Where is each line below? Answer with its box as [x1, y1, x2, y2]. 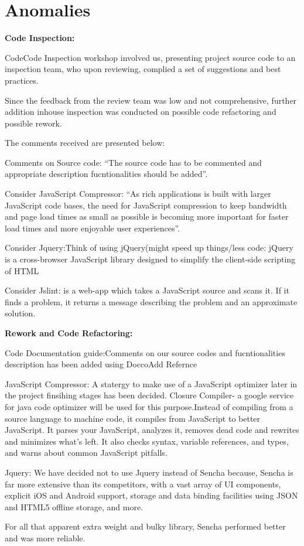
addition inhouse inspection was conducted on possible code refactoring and [5, 105, 276, 118]
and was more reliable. [5, 531, 86, 544]
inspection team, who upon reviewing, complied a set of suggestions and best [5, 63, 281, 75]
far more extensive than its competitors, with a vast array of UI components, [5, 477, 281, 490]
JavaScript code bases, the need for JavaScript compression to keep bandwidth [5, 199, 287, 211]
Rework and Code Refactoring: [5, 327, 133, 339]
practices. [5, 74, 39, 86]
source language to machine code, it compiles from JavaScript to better [5, 412, 261, 424]
